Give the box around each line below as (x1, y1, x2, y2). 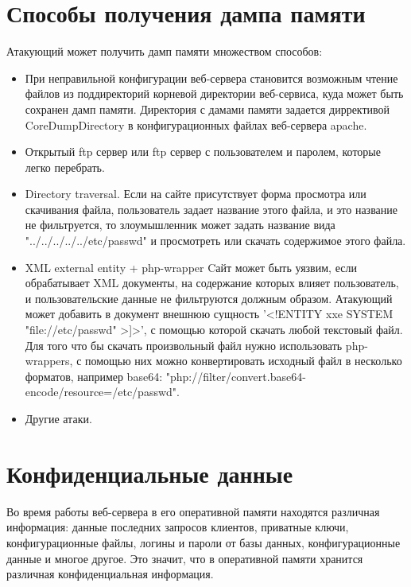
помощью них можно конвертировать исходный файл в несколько (85, 352, 402, 369)
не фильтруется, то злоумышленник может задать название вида (25, 216, 335, 233)
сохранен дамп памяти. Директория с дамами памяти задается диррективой (25, 100, 390, 117)
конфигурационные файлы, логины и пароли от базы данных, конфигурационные (6, 534, 401, 550)
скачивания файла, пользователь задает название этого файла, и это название (25, 200, 397, 217)
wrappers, (25, 352, 73, 369)
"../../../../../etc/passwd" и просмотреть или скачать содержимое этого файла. (25, 232, 406, 249)
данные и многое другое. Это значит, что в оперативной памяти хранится (6, 550, 363, 566)
